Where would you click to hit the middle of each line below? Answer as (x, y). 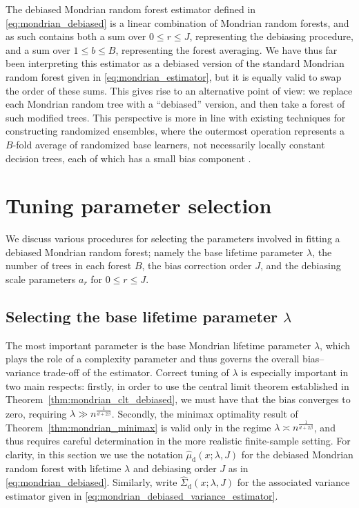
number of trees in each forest (69, 265)
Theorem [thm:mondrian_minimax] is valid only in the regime (138, 427)
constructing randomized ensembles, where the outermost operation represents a (175, 131)
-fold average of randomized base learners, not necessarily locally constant (169, 144)
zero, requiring (36, 413)
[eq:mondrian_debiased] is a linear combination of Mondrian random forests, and (177, 22)
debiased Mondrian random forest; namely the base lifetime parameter (155, 252)
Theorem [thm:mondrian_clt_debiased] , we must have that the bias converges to (178, 399)
